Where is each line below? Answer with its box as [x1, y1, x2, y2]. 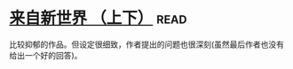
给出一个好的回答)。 [9, 50, 83, 60]
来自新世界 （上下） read [9, 8, 187, 28]
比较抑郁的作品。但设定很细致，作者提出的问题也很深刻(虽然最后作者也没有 [9, 39, 285, 50]
